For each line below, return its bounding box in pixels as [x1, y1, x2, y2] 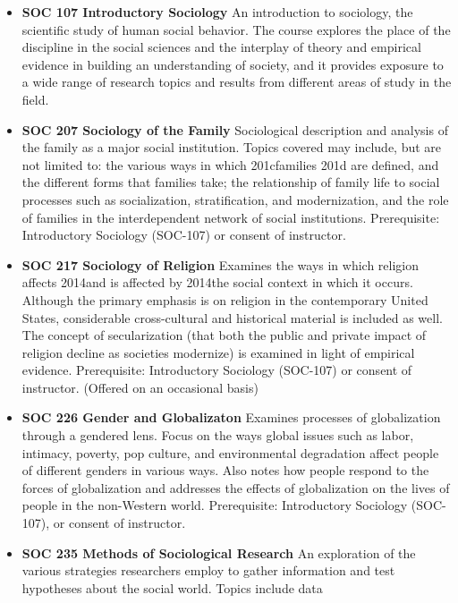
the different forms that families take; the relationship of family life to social [21, 173, 440, 191]
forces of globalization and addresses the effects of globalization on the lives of [21, 478, 450, 497]
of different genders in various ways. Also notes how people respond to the [21, 461, 429, 480]
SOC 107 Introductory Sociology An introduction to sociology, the [21, 3, 413, 21]
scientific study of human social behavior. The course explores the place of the [21, 20, 451, 38]
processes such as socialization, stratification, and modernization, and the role [21, 190, 449, 208]
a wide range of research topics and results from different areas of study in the [21, 72, 452, 91]
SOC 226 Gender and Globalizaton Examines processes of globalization [21, 408, 441, 427]
